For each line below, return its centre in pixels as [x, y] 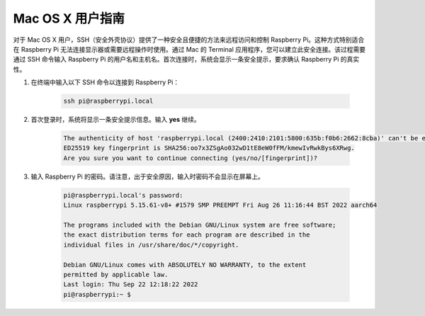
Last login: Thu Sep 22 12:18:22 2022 [131, 284]
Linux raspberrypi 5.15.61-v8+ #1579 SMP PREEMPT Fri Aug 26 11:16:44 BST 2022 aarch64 [220, 205]
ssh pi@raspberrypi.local [108, 101]
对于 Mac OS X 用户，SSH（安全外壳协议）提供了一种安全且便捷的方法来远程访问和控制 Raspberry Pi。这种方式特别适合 [189, 40]
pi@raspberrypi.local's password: [123, 195]
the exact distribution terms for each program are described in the [187, 235]
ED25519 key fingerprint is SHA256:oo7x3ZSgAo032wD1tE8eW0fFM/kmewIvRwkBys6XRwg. [209, 148]
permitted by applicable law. [116, 274]
